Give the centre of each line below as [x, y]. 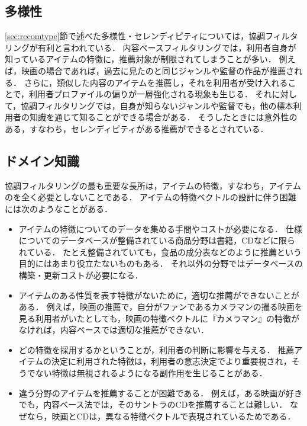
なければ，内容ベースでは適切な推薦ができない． [114, 330]
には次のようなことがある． [59, 208]
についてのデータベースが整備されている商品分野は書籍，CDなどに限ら [157, 240]
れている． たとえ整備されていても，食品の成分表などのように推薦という [160, 252]
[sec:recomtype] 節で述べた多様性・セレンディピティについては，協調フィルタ [151, 36]
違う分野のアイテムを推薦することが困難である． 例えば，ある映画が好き [160, 393]
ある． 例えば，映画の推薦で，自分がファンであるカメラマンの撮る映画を [161, 307]
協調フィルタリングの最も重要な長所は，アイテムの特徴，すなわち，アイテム [153, 185]
